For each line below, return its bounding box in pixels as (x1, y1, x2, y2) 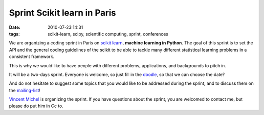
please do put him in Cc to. (9, 103, 64, 109)
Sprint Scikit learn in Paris (9, 7, 116, 18)
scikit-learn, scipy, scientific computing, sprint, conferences (47, 31, 169, 37)
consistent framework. (9, 54, 55, 59)
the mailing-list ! (9, 87, 41, 93)
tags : (9, 31, 20, 37)
